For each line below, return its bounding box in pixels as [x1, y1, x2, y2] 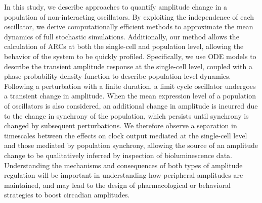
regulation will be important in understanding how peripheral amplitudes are [4, 170, 243, 180]
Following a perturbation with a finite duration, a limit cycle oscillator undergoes [4, 80, 256, 91]
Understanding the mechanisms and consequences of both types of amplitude [4, 160, 243, 170]
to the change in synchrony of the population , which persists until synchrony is [4, 110, 249, 121]
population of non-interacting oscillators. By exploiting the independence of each [4, 11, 254, 22]
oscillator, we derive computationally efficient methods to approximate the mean [4, 21, 253, 32]
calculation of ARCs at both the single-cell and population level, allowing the [4, 41, 244, 52]
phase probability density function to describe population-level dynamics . [4, 71, 231, 81]
